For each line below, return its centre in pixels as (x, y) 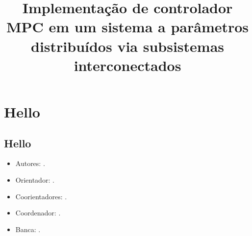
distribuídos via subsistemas (127, 46)
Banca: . (28, 229)
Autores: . (30, 163)
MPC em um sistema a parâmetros (127, 27)
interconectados (127, 65)
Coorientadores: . (41, 196)
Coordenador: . (38, 213)
